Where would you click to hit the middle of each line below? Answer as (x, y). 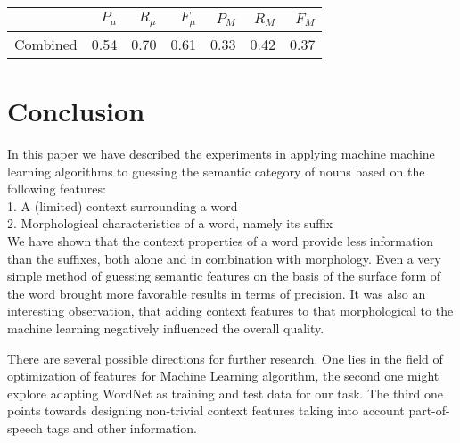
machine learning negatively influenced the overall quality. (166, 328)
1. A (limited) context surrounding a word (123, 205)
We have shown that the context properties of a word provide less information (221, 241)
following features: (57, 189)
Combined (46, 44)
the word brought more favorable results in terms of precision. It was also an (217, 293)
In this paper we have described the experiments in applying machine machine (221, 154)
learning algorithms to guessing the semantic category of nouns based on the (216, 171)
